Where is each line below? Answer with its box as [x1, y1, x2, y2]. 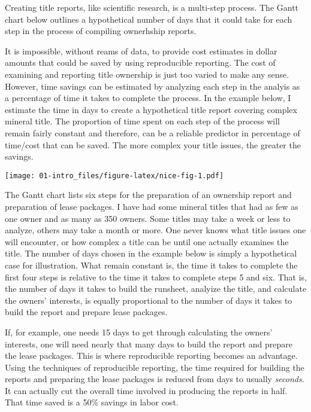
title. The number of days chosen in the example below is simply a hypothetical [5, 247, 297, 260]
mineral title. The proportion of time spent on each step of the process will [5, 115, 280, 127]
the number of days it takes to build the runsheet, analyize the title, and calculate [5, 282, 307, 295]
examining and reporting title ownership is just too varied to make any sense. [5, 68, 289, 80]
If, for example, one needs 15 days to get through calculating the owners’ [5, 325, 273, 338]
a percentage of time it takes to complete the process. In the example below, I [5, 91, 291, 104]
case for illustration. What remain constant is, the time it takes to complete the [5, 258, 298, 271]
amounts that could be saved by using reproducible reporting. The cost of [5, 56, 276, 69]
